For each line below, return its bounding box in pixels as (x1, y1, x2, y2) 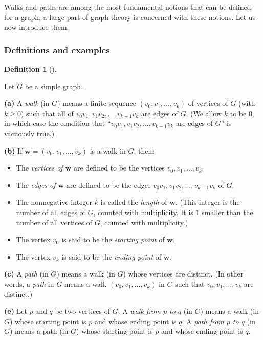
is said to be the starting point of (61, 234, 165, 245)
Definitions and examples (4, 43, 110, 56)
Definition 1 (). (4, 63, 57, 74)
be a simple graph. (25, 80, 83, 91)
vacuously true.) (4, 128, 55, 138)
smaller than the (202, 206, 253, 217)
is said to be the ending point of (61, 251, 161, 262)
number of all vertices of (16, 217, 93, 227)
